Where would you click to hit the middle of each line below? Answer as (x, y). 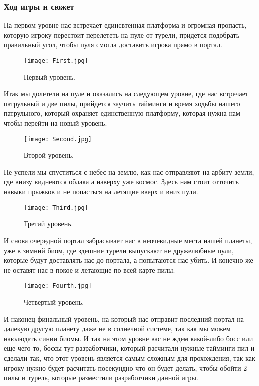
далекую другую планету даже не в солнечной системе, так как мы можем (117, 329)
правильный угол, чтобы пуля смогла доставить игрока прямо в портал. (113, 44)
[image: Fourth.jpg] (58, 286)
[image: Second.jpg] (58, 139)
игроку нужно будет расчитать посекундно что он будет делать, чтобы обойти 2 (126, 368)
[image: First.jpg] (56, 61)
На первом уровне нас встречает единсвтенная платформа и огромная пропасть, (125, 25)
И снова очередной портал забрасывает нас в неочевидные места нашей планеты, (128, 240)
